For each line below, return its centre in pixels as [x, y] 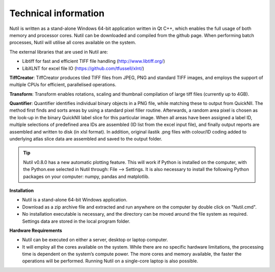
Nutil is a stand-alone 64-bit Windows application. [75, 200]
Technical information [57, 13]
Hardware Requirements [36, 230]
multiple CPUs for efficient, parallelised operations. [63, 85]
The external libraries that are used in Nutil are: [59, 52]
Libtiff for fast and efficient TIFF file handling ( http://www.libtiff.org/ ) [94, 61]
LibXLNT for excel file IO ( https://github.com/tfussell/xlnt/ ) [83, 68]
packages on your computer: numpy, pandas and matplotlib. [86, 176]
